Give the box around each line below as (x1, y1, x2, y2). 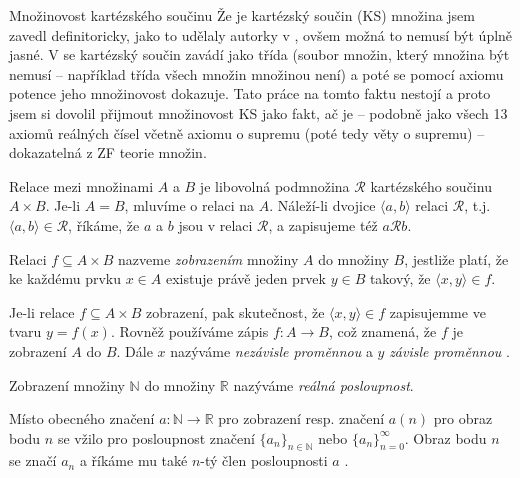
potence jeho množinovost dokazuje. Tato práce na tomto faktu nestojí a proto (9, 83, 491, 104)
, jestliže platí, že (404, 248, 509, 269)
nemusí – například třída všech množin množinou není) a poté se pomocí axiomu (9, 63, 504, 84)
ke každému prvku (9, 268, 122, 289)
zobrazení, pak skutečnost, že (146, 301, 325, 322)
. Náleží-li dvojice (269, 195, 376, 216)
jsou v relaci (178, 214, 253, 235)
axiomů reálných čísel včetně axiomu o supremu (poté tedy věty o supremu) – (9, 122, 485, 143)
